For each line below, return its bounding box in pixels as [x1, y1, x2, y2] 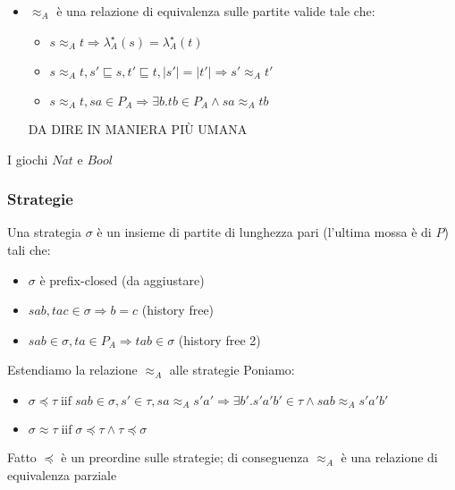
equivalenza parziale [7, 466, 117, 485]
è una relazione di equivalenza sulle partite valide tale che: [56, 2, 375, 20]
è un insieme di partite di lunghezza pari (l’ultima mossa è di [97, 223, 432, 241]
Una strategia [7, 223, 81, 241]
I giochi [7, 149, 48, 168]
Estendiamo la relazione [7, 360, 138, 379]
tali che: [7, 241, 51, 259]
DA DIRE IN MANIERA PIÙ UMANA [28, 120, 248, 139]
